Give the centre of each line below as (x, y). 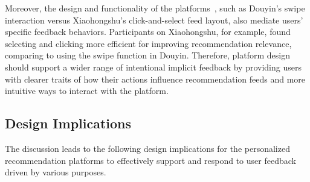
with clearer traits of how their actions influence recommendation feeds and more (155, 79)
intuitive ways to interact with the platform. (87, 91)
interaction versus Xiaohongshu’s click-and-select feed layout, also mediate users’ (154, 20)
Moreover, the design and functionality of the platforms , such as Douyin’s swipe (155, 8)
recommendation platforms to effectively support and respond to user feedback (150, 160)
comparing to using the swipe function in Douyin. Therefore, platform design (147, 55)
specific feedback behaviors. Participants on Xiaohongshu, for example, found (148, 32)
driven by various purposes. (56, 172)
